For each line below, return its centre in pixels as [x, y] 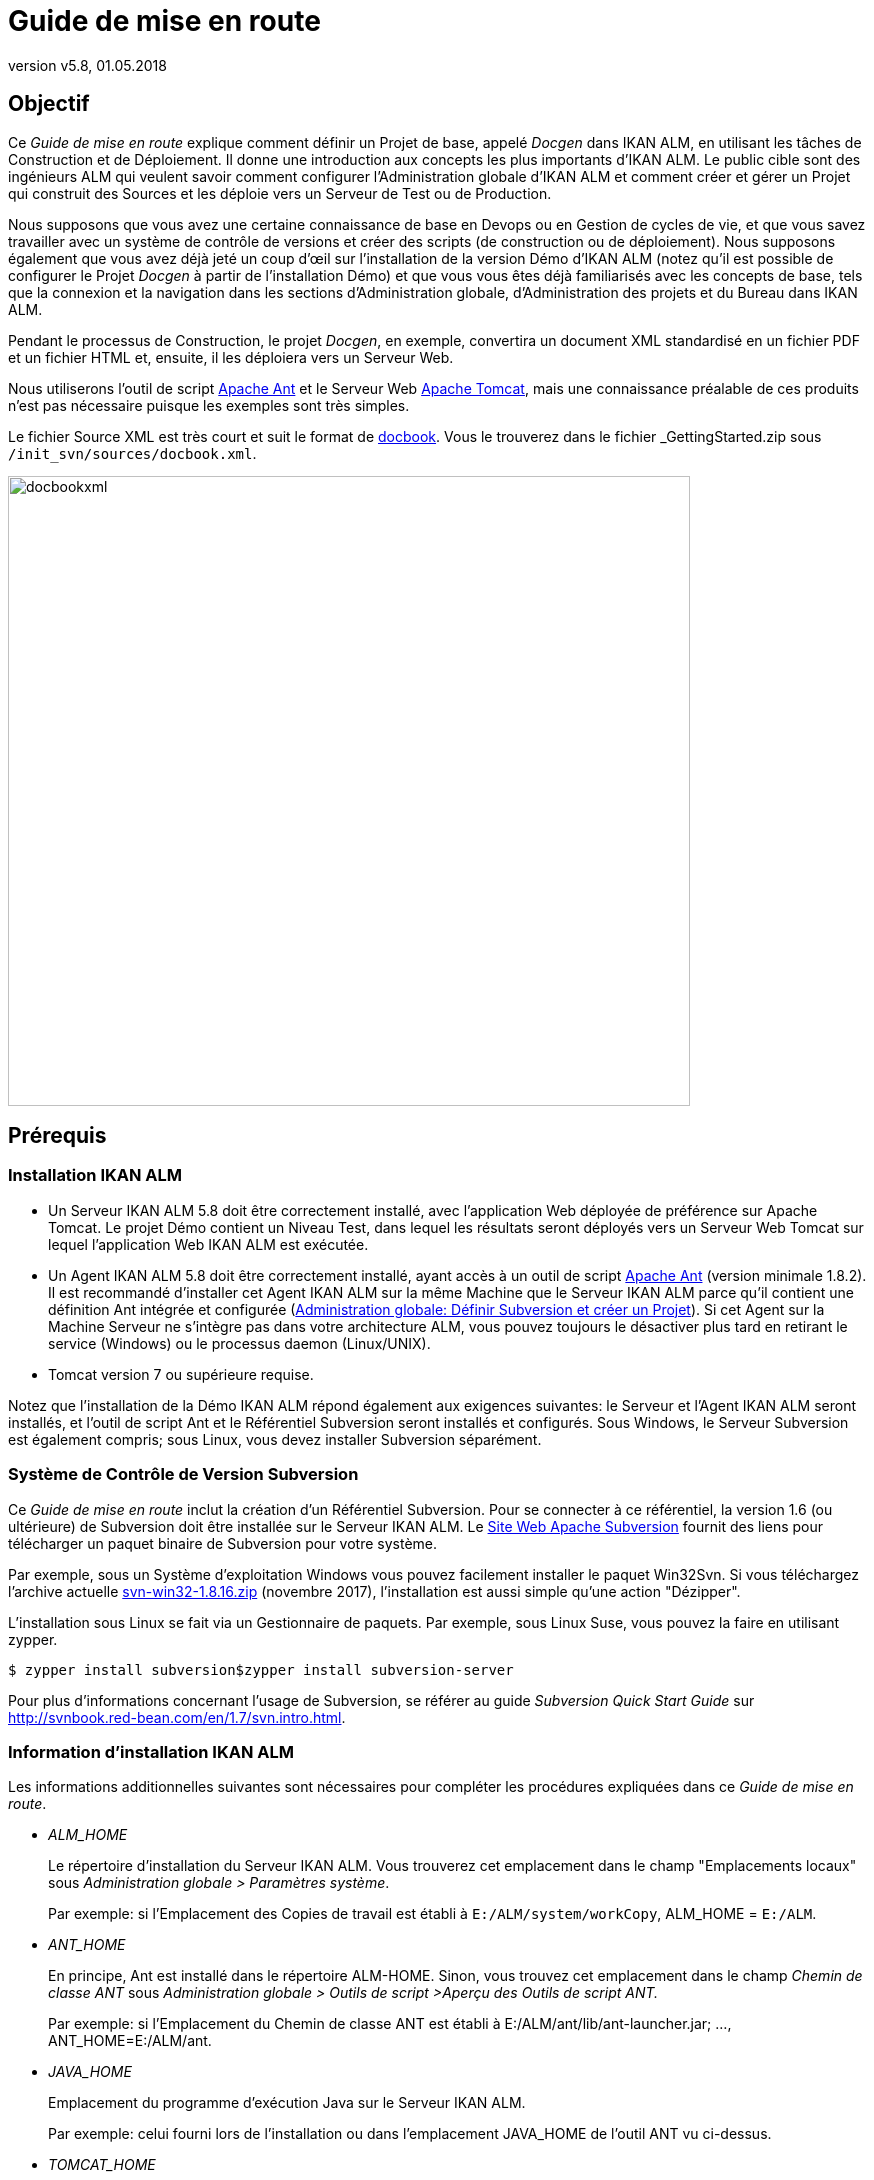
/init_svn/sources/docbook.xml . [132, 453]
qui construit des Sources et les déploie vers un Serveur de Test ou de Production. [280, 193]
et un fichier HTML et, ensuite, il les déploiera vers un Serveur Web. [231, 357]
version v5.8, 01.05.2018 [87, 65]
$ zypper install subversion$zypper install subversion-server [261, 1669]
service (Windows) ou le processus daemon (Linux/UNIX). [239, 1343]
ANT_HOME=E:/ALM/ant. [130, 2041]
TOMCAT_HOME [102, 2165]
